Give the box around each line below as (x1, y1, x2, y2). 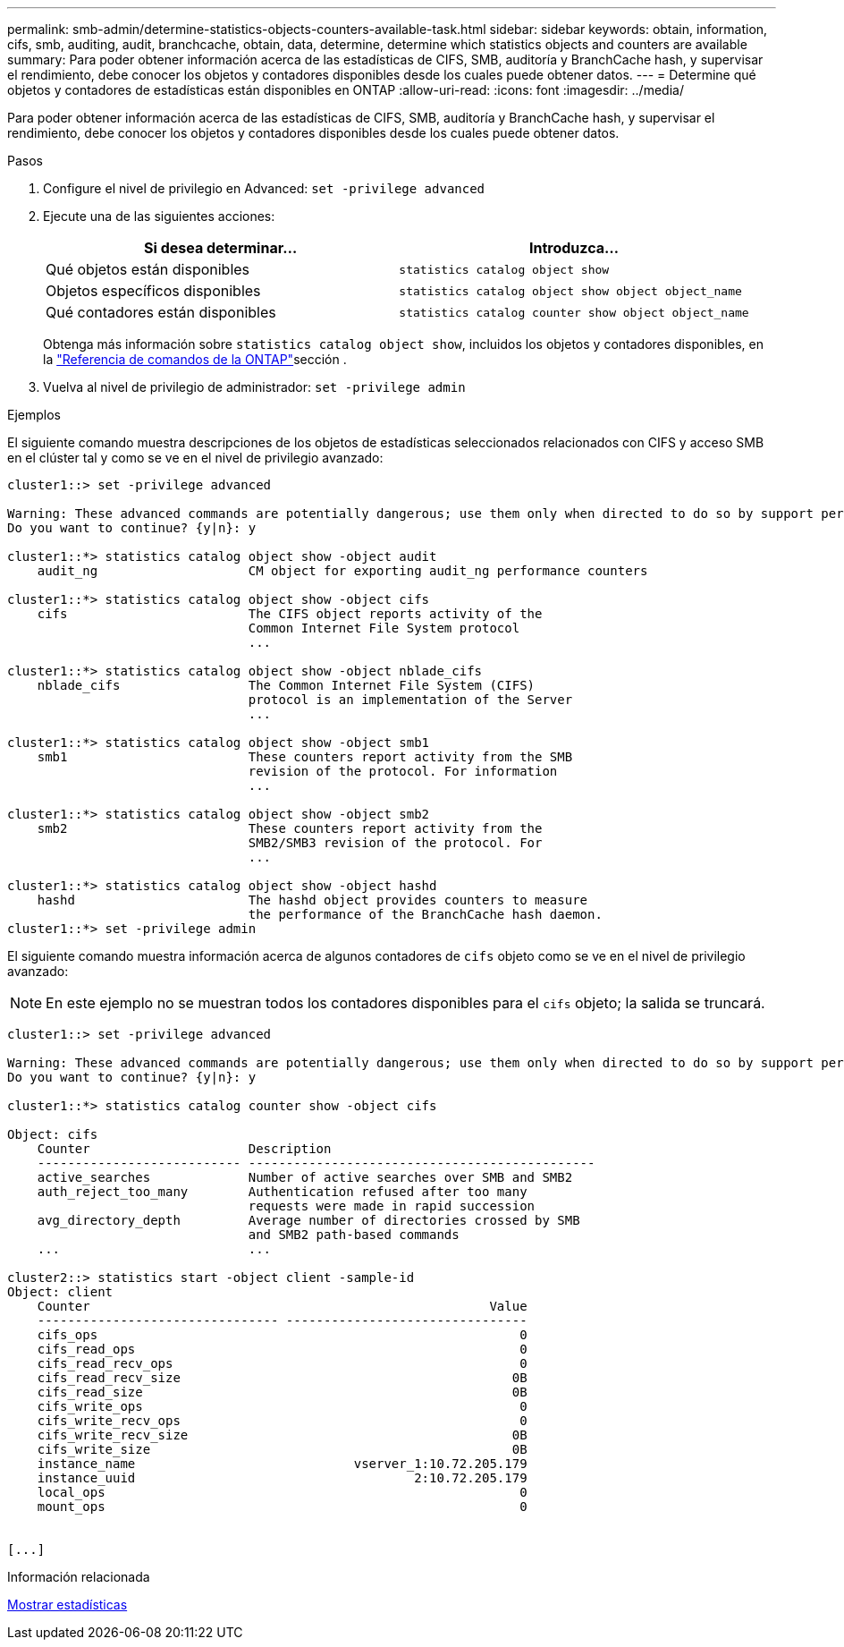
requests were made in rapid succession (248, 1199, 536, 1213)
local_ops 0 (37, 1485, 527, 1499)
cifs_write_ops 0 (37, 1399, 527, 1414)
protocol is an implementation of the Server (248, 692, 573, 707)
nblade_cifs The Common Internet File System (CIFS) (37, 678, 536, 692)
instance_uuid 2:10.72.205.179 (37, 1471, 527, 1485)
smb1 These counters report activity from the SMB (37, 750, 573, 764)
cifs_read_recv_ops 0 (37, 1356, 527, 1371)
